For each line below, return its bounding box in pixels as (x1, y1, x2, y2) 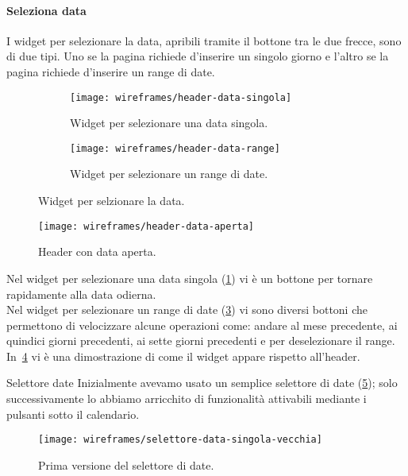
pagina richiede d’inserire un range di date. (6, 63, 215, 79)
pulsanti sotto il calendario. (6, 405, 140, 422)
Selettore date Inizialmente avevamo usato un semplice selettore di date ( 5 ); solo (6, 374, 398, 391)
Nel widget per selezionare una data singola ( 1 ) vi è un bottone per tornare (6, 269, 373, 286)
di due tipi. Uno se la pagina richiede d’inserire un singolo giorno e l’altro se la (6, 48, 389, 64)
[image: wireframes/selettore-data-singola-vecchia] (38, 434, 322, 446)
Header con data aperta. (38, 243, 156, 260)
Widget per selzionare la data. (38, 192, 185, 209)
